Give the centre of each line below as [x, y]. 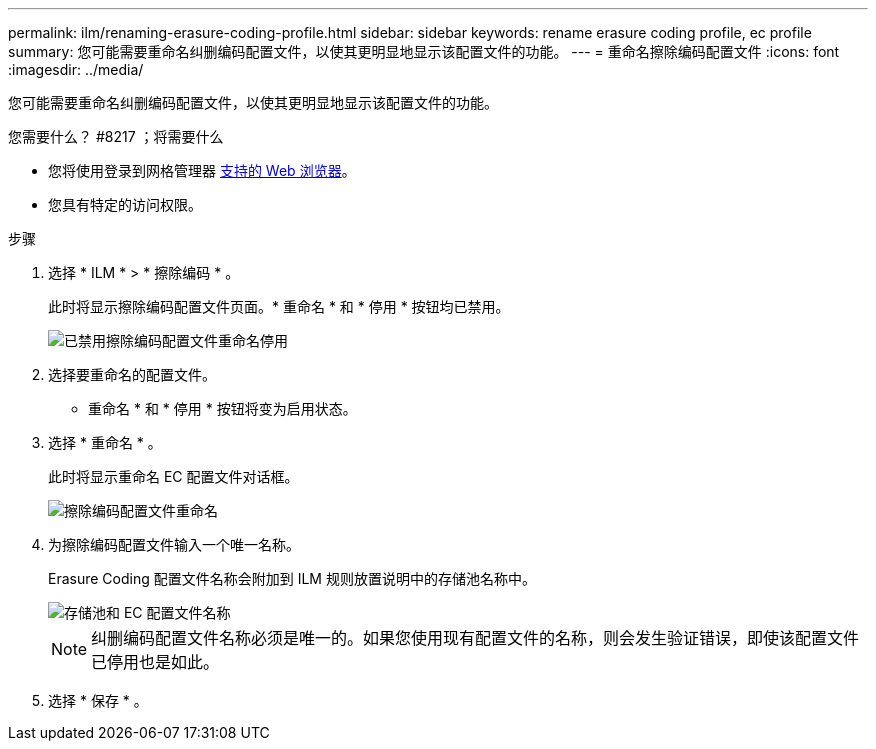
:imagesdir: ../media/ [76, 69]
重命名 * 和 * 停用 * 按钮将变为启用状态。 [222, 408]
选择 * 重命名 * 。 [105, 442]
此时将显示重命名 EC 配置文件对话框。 [173, 476]
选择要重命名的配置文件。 [132, 374]
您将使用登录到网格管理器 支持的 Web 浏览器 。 [202, 170]
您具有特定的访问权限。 [125, 204]
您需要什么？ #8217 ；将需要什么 [116, 136]
